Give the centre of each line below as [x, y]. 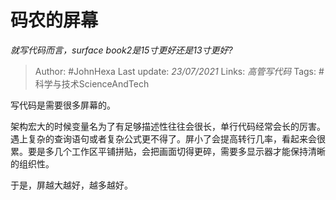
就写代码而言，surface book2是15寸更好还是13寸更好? [121, 50]
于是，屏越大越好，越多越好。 [71, 185]
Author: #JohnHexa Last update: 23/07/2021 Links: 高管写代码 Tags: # [179, 71]
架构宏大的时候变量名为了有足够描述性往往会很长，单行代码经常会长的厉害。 [168, 126]
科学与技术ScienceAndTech [92, 83]
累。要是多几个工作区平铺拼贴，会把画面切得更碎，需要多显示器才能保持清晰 [168, 151]
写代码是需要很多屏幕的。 [63, 105]
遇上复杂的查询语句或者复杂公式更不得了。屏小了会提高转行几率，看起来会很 [168, 138]
